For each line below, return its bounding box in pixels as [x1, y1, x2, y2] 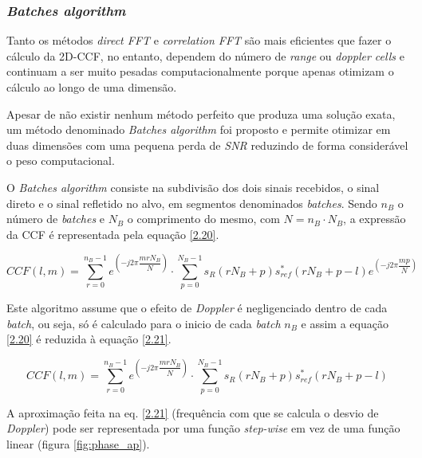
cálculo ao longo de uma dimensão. [6, 79, 177, 95]
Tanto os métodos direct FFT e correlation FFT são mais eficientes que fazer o [6, 32, 392, 49]
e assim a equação [301, 315, 388, 331]
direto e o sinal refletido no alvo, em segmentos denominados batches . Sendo [6, 194, 377, 211]
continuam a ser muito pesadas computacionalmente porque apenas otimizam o [6, 63, 394, 80]
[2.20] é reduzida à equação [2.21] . [6, 331, 172, 347]
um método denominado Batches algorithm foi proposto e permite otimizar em [6, 121, 391, 138]
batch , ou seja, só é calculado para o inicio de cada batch [6, 315, 281, 331]
